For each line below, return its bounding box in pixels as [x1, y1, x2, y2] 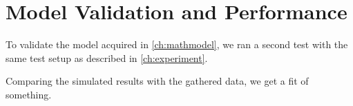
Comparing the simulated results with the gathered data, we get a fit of [6, 74, 309, 88]
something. [6, 87, 52, 101]
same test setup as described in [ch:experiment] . [6, 50, 208, 65]
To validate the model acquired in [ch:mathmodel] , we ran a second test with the [6, 37, 348, 52]
